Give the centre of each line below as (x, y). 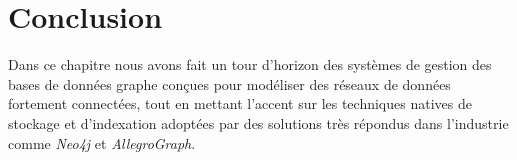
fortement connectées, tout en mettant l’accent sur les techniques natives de (240, 103)
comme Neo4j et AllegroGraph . (102, 142)
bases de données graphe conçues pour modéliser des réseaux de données (229, 83)
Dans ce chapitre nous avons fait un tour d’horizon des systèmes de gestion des (250, 64)
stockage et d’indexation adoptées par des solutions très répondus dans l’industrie (258, 122)
